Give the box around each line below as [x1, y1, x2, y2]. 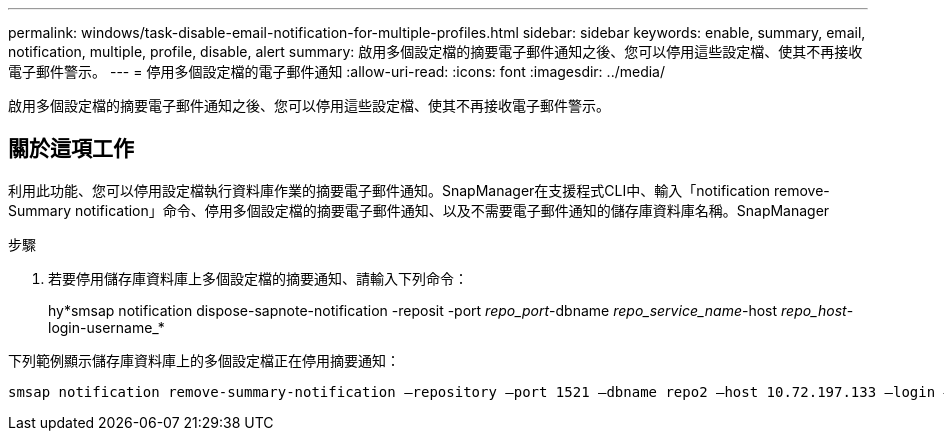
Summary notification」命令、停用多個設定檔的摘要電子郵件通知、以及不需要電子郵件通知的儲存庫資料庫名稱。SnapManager [8, 201, 830, 219]
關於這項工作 [8, 136, 134, 162]
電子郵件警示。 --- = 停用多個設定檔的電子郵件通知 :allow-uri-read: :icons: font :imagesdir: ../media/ [8, 63, 666, 80]
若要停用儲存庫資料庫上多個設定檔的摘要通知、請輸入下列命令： [48, 269, 468, 287]
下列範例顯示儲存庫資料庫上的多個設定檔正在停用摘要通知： [8, 351, 400, 369]
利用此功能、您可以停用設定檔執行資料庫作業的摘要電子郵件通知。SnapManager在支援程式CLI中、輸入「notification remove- [8, 181, 830, 199]
